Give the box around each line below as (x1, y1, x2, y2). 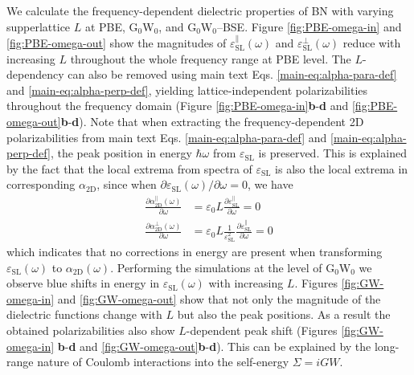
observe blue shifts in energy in (6, 275, 160, 291)
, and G (158, 18, 197, 35)
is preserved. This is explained (258, 145, 407, 161)
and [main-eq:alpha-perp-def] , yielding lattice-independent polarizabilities (6, 81, 368, 98)
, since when (96, 176, 157, 193)
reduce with (342, 35, 401, 51)
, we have (247, 176, 293, 193)
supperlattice (6, 18, 71, 35)
